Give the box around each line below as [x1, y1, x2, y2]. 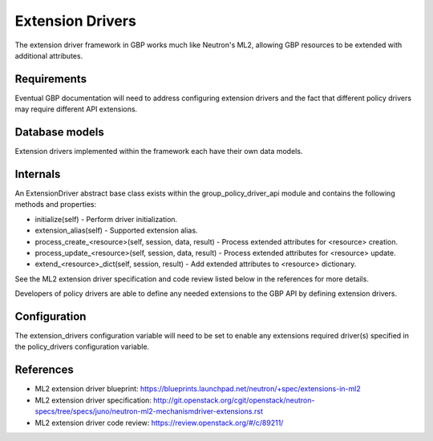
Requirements [14, 72, 87, 86]
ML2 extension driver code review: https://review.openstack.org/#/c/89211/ [34, 418, 284, 427]
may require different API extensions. [14, 104, 138, 114]
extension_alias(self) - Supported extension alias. [34, 225, 198, 236]
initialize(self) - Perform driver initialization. [34, 214, 178, 224]
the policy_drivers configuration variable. [14, 342, 150, 352]
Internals [14, 167, 61, 180]
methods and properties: [14, 200, 97, 209]
